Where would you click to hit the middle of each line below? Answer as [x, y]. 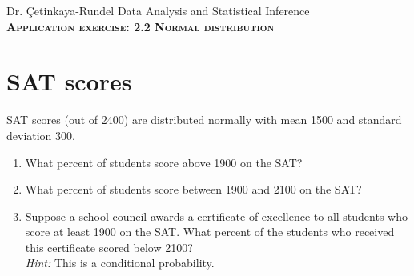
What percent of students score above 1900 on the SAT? [164, 162]
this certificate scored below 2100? [109, 247]
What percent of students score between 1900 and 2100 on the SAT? [193, 189]
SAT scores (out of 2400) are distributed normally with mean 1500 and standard [204, 120]
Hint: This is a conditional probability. [120, 263]
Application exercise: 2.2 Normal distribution [141, 26]
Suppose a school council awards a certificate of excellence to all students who [216, 216]
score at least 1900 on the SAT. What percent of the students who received [210, 232]
